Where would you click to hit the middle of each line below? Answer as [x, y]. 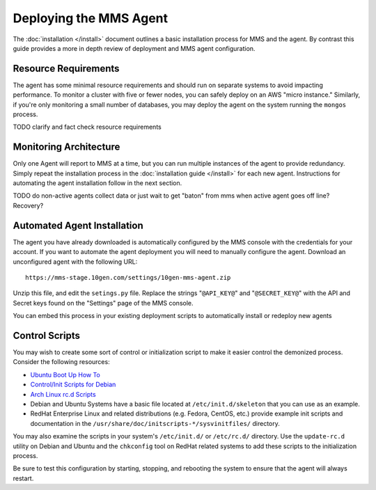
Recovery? [28, 205]
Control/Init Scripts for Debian [73, 385]
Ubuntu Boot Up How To [65, 374]
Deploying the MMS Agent [91, 18]
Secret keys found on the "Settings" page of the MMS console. [103, 303]
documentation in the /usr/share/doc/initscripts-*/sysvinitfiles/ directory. [155, 423]
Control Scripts [46, 335]
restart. [23, 478]
